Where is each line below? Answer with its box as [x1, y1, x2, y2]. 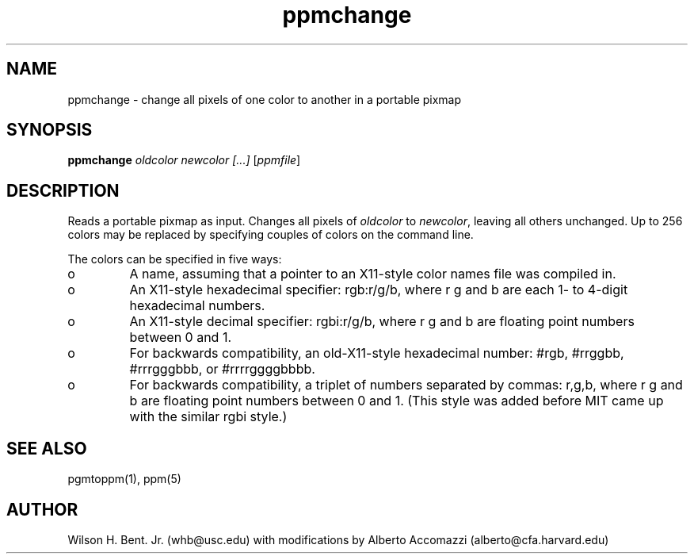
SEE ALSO [6, 438, 87, 458]
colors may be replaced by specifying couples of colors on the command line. [67, 228, 474, 242]
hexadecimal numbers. [129, 297, 265, 314]
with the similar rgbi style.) [129, 408, 288, 425]
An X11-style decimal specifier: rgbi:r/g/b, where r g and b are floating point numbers [129, 313, 635, 330]
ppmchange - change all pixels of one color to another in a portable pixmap [67, 92, 462, 106]
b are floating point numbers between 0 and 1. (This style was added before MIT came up [129, 393, 664, 409]
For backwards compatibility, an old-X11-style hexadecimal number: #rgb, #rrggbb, [129, 345, 624, 362]
